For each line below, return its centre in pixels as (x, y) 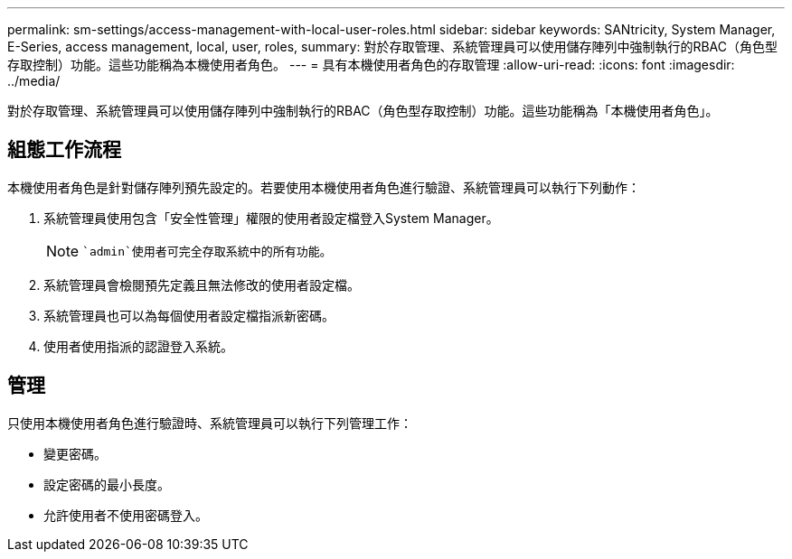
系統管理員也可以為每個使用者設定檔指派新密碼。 (189, 315)
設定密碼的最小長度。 (107, 484)
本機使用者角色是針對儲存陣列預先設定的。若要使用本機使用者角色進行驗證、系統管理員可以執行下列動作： (324, 187)
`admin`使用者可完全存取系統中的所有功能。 (207, 252)
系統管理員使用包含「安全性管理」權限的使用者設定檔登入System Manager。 (271, 218)
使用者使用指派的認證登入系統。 (138, 346)
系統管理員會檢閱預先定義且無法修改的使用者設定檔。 (202, 284)
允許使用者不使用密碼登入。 (126, 515)
